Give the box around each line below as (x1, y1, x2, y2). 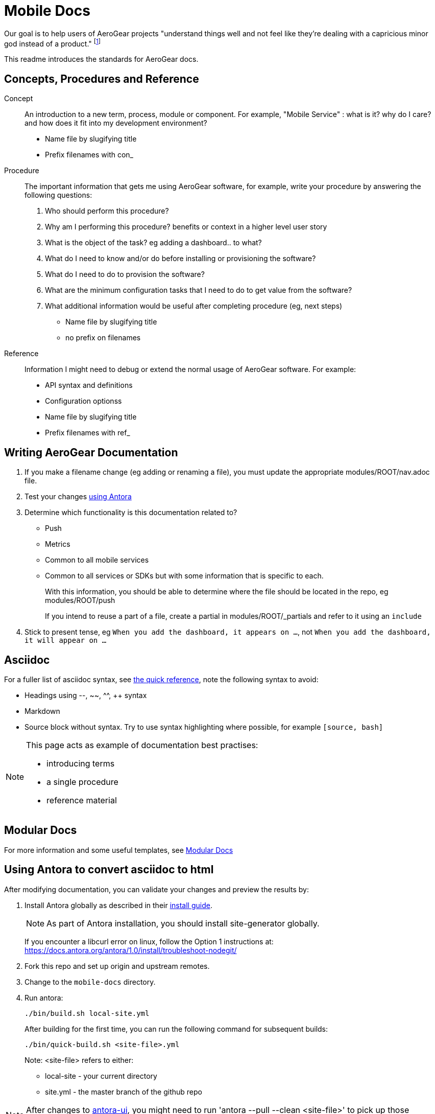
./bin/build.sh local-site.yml (25, 1009, 150, 1017)
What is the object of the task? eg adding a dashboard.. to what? (45, 238, 262, 247)
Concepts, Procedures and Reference (4, 72, 199, 85)
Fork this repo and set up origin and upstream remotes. (25, 961, 210, 970)
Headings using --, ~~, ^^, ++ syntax (25, 690, 147, 700)
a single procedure (46, 776, 118, 787)
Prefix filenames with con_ (45, 150, 133, 159)
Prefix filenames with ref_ (45, 428, 130, 437)
